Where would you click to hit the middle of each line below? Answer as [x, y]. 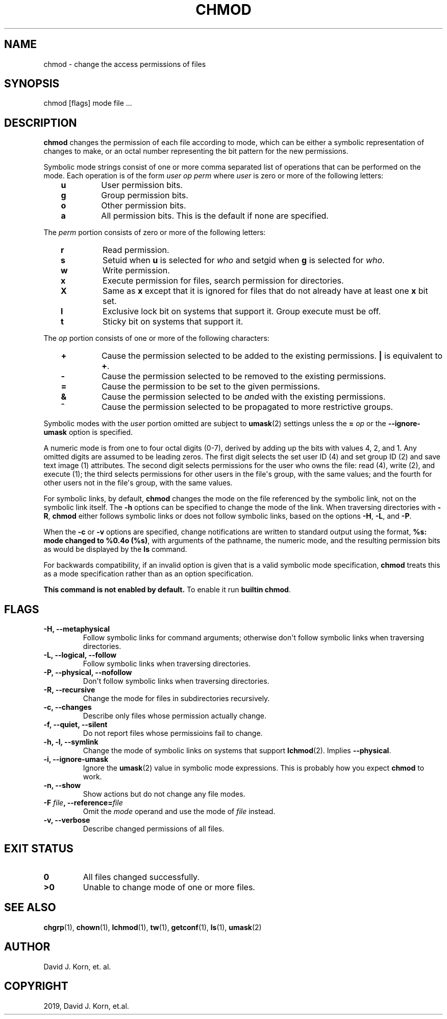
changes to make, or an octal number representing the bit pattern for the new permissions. [196, 151]
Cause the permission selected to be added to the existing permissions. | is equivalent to [272, 356]
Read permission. [136, 250]
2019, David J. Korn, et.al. [86, 1006]
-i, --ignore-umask [76, 759]
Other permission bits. [144, 206]
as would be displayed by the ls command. [115, 549]
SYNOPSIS [32, 84]
